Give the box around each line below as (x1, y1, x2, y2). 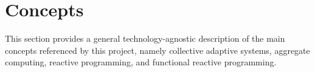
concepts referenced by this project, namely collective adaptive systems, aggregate (5, 44, 310, 56)
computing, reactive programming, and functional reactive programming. (5, 56, 277, 68)
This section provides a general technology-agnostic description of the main (5, 32, 285, 45)
